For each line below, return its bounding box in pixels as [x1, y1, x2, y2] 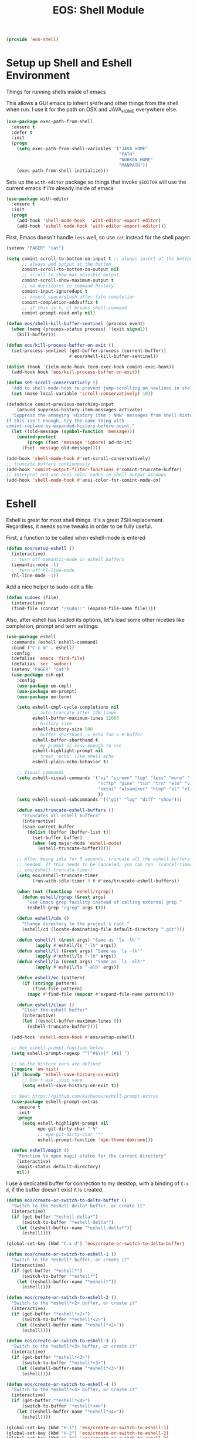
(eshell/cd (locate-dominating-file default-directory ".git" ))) [21, 926, 185, 932]
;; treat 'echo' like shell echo [32, 753, 114, 760]
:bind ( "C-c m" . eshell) [11, 645, 75, 651]
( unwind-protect [16, 434, 57, 440]
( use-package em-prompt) [16, 688, 77, 694]
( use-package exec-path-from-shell [6, 119, 93, 124]
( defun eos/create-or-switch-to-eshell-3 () [6, 1338, 117, 1344]
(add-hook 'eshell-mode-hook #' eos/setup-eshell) [11, 1034, 135, 1040]
